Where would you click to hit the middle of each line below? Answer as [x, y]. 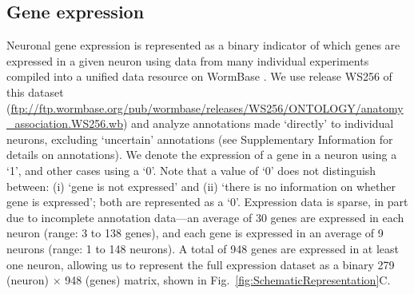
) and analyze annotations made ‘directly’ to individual [259, 123]
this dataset [35, 91]
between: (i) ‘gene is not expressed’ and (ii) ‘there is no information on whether [201, 186]
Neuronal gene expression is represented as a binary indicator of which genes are [203, 45]
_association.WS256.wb [65, 123]
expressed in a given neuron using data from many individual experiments [188, 60]
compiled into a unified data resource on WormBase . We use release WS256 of [199, 76]
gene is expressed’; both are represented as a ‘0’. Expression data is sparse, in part [207, 202]
